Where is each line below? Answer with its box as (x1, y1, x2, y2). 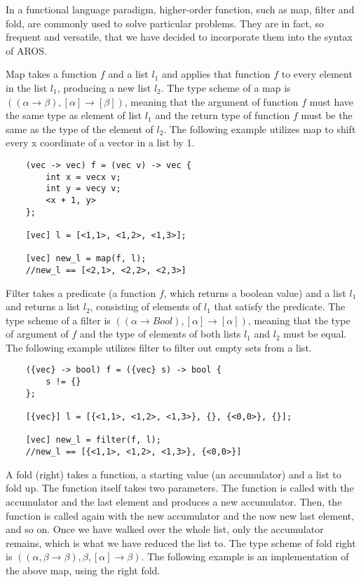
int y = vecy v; (46, 183, 121, 194)
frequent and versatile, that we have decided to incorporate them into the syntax (6, 29, 353, 44)
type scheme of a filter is (6, 312, 111, 327)
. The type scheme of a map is (161, 80, 291, 95)
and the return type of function (155, 108, 290, 123)
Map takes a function (6, 67, 97, 81)
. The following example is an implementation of (141, 549, 349, 564)
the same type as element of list (6, 108, 142, 123)
